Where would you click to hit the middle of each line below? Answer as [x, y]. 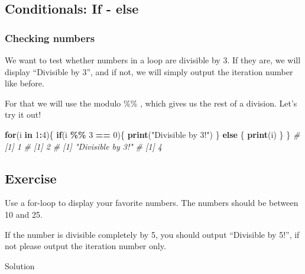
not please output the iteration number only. [85, 246]
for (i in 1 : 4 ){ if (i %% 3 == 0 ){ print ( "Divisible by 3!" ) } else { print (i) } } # [152, 134]
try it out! [23, 115]
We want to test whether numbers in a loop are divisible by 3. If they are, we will [153, 60]
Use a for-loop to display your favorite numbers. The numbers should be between [152, 203]
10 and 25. [24, 214]
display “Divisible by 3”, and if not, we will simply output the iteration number [149, 71]
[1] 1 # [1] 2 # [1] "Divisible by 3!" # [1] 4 [83, 146]
